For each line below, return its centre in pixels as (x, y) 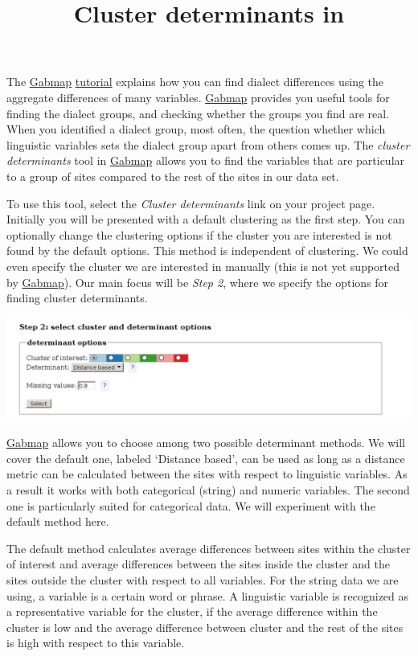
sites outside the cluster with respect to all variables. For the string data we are (203, 580)
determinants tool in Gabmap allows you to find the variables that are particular (206, 160)
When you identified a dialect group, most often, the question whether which (196, 129)
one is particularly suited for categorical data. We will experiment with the (191, 505)
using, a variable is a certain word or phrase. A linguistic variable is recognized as (208, 595)
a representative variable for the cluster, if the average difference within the (192, 611)
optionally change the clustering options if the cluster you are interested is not (199, 234)
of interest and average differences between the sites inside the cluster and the (198, 564)
